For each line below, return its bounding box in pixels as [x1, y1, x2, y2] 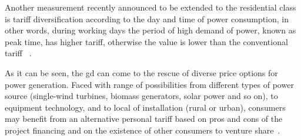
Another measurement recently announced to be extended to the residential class [5, 1, 296, 13]
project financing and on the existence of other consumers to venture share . [5, 124, 280, 136]
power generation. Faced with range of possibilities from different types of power [5, 78, 294, 90]
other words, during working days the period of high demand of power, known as [5, 24, 296, 36]
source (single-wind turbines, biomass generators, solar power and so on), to [5, 90, 278, 102]
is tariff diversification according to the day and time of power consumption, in [5, 12, 289, 25]
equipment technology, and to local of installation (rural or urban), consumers [5, 101, 286, 113]
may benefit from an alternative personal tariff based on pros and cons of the [5, 112, 283, 125]
